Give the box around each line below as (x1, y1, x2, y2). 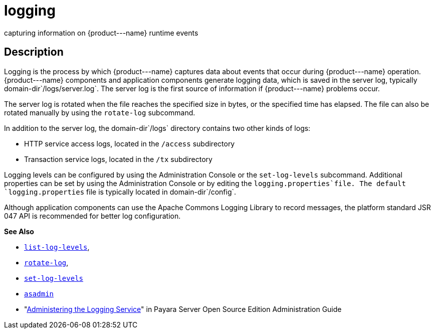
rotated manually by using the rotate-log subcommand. (4, 108, 195, 117)
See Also (4, 227, 34, 236)
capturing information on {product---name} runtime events (4, 28, 198, 37)
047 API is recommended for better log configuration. (4, 211, 181, 220)
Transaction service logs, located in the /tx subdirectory (24, 154, 212, 163)
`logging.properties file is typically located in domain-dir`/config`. (4, 187, 237, 196)
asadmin (24, 289, 54, 298)
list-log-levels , (24, 242, 90, 251)
